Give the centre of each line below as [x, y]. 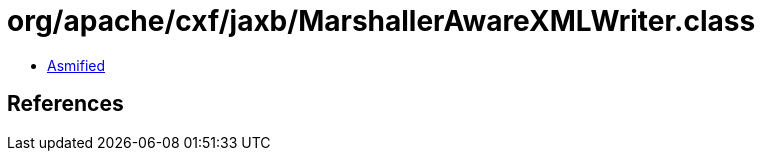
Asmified [76, 65]
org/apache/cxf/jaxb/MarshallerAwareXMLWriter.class [381, 21]
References [65, 104]
